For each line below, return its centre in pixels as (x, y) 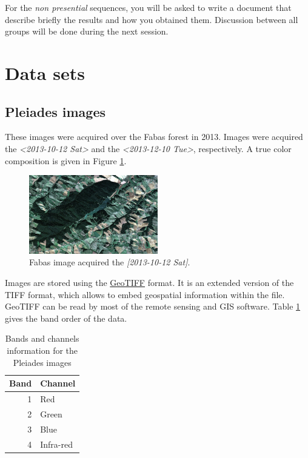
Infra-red (56, 444)
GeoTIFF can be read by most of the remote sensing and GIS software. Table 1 (153, 306)
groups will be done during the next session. (87, 31)
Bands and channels (42, 338)
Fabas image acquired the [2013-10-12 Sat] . (110, 262)
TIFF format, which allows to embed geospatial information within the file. (145, 294)
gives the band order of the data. (66, 318)
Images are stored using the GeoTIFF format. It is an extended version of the (149, 282)
